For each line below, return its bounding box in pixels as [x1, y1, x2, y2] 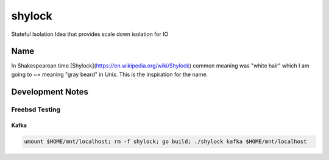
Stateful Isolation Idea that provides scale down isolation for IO [11, 30, 169, 38]
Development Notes [11, 86, 88, 97]
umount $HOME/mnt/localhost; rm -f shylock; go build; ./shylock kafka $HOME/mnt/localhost [24, 138, 307, 145]
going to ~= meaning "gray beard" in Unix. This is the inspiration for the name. [11, 71, 208, 78]
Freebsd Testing [11, 105, 61, 114]
